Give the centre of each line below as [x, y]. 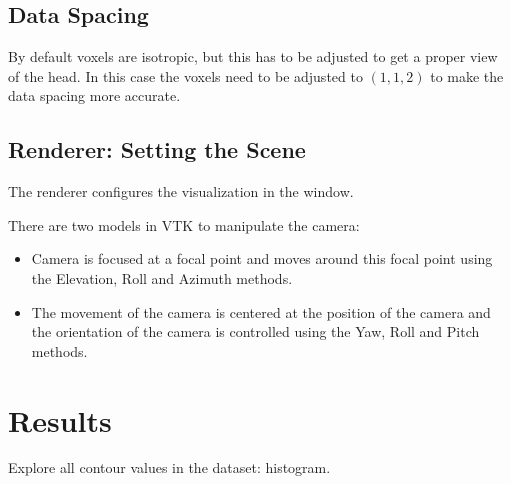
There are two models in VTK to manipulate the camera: [184, 224]
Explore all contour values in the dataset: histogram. [169, 467]
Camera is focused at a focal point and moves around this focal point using [262, 258]
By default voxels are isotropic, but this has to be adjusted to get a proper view [253, 56]
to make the [467, 75]
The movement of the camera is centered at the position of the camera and [261, 311]
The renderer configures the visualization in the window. [181, 191]
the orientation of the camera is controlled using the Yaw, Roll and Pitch [255, 331]
